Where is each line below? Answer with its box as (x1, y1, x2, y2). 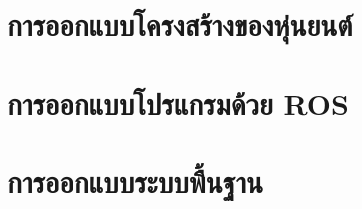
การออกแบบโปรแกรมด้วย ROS (7, 82, 349, 123)
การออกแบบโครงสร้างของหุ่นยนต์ (7, 4, 353, 45)
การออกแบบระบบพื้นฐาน (7, 160, 263, 201)
